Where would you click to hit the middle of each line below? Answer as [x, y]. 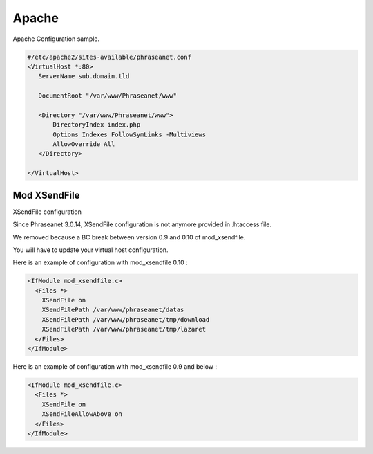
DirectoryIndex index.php [97, 125]
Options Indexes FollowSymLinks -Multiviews [130, 134]
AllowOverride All [84, 144]
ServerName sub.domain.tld [84, 76]
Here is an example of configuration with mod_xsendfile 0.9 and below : [115, 366]
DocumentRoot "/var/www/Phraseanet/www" [108, 96]
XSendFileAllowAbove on [82, 414]
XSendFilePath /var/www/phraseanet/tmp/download [126, 319]
